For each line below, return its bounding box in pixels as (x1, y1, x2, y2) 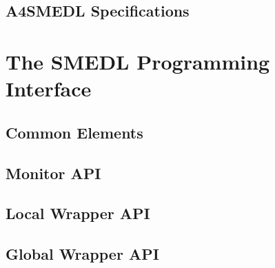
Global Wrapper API (6, 243, 159, 265)
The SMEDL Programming (6, 47, 270, 75)
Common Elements (6, 121, 143, 143)
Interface (6, 74, 92, 103)
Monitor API (6, 162, 101, 183)
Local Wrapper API (6, 203, 150, 224)
